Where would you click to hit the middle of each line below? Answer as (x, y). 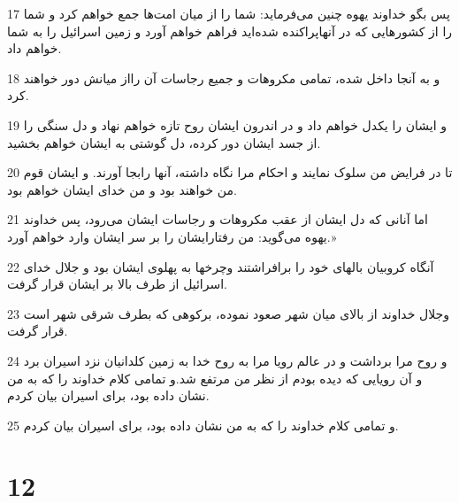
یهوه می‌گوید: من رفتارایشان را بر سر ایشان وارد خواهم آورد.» (172, 236)
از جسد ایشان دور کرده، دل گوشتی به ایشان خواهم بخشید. (164, 142)
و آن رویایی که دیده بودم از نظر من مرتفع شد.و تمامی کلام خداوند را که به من (215, 378)
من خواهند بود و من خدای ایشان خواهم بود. (122, 189)
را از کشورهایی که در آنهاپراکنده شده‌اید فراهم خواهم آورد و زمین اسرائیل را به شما (230, 31)
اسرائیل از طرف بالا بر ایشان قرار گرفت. (118, 284)
